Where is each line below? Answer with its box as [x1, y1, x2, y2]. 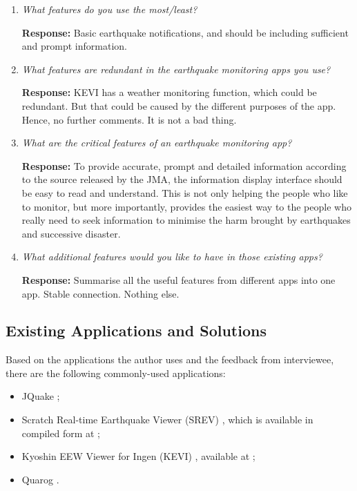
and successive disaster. [21, 226, 121, 240]
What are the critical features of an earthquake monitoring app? [21, 135, 292, 150]
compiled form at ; [21, 425, 101, 440]
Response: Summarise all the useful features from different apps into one [21, 272, 336, 287]
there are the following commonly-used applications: [6, 365, 226, 380]
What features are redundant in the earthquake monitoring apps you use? [21, 61, 331, 76]
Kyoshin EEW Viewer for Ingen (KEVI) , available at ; [21, 449, 255, 463]
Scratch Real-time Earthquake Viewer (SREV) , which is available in [21, 412, 313, 427]
